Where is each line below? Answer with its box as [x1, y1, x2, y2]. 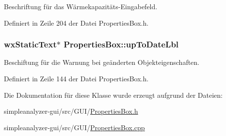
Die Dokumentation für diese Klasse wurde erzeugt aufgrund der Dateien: [4, 90, 223, 100]
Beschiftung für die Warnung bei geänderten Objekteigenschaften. [4, 57, 200, 67]
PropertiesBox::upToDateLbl [64, 38, 179, 50]
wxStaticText [4, 38, 57, 50]
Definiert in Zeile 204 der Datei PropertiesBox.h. [4, 17, 149, 28]
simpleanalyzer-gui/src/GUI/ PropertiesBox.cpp [4, 122, 145, 132]
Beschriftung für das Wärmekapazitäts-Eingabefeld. [4, 1, 158, 11]
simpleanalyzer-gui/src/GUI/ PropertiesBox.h [4, 106, 138, 116]
